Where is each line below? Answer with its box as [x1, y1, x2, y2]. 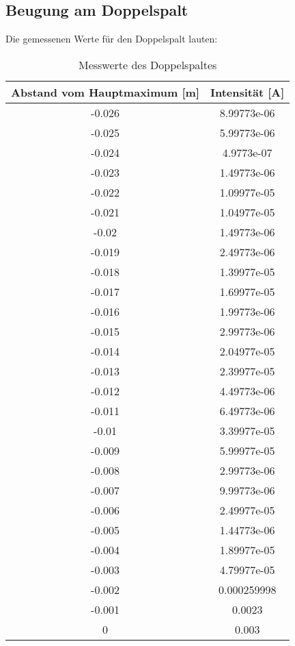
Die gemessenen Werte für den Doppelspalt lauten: [5, 32, 218, 46]
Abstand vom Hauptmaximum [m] [11, 84, 199, 100]
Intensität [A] [210, 84, 285, 100]
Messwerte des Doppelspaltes [78, 56, 217, 73]
